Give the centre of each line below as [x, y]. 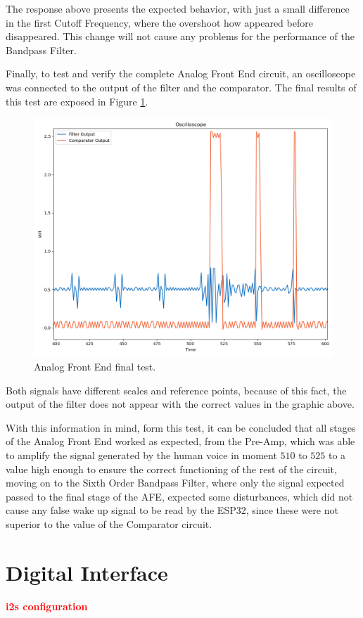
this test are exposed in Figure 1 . [77, 101]
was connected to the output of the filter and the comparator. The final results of [181, 87]
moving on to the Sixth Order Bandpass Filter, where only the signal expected [175, 483]
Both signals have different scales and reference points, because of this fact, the [176, 390]
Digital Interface [87, 572]
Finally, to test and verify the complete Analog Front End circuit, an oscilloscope [181, 73]
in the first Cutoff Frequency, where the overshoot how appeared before [159, 22]
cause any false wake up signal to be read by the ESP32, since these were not [172, 510]
